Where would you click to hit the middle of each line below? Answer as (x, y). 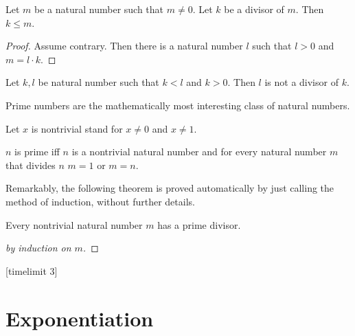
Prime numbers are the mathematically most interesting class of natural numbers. (178, 105)
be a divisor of (254, 9)
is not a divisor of (301, 82)
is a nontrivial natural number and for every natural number (199, 152)
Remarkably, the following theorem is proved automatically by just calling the (170, 188)
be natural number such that (99, 82)
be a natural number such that (99, 9)
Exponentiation (80, 318)
